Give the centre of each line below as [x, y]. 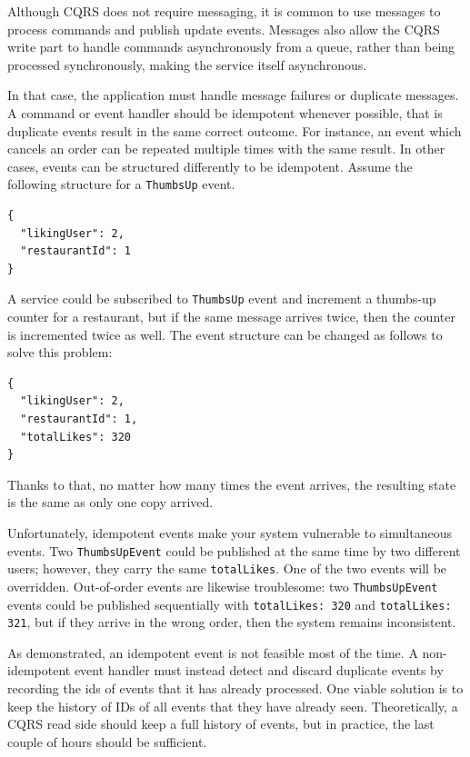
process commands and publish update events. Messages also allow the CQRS [224, 29]
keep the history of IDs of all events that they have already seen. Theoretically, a [233, 706]
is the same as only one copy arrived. [110, 502]
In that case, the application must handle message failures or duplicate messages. [233, 95]
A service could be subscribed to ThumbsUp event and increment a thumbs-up [222, 299]
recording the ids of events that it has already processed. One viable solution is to [235, 688]
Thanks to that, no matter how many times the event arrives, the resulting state [232, 484]
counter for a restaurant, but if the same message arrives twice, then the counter [231, 317]
